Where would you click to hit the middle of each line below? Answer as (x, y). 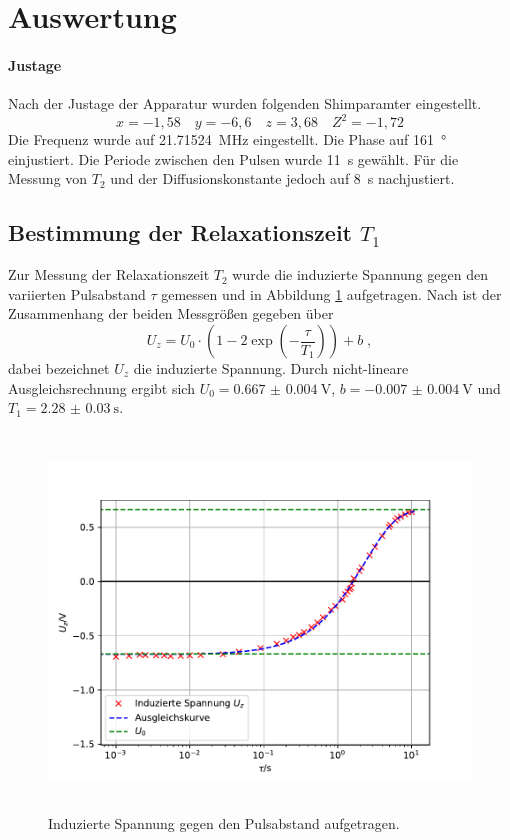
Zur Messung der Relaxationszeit (109, 274)
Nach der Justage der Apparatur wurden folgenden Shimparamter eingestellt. (245, 103)
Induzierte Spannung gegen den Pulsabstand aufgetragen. (224, 823)
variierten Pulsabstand (77, 293)
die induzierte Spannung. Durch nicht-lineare (271, 368)
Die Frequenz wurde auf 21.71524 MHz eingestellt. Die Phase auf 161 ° (227, 139)
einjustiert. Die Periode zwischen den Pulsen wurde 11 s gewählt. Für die (233, 158)
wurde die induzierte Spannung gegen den (360, 274)
